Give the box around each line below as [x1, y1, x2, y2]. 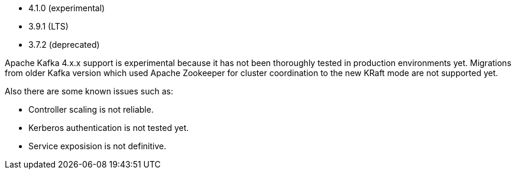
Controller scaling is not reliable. [28, 104, 154, 114]
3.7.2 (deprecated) [28, 40, 100, 50]
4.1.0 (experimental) [28, 3, 105, 13]
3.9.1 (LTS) [28, 21, 69, 31]
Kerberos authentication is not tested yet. [28, 123, 189, 133]
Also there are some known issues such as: [5, 86, 173, 96]
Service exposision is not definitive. [28, 141, 167, 151]
